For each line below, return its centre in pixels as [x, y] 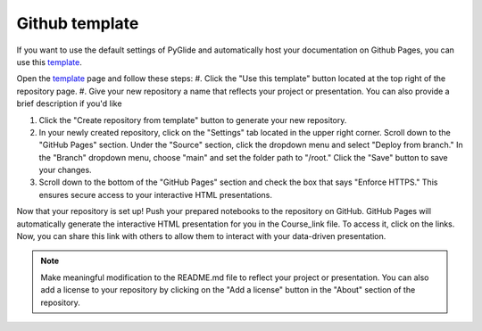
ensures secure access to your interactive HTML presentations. [155, 194]
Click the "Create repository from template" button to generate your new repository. [193, 120]
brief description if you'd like [69, 103]
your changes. [66, 170]
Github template [78, 23]
